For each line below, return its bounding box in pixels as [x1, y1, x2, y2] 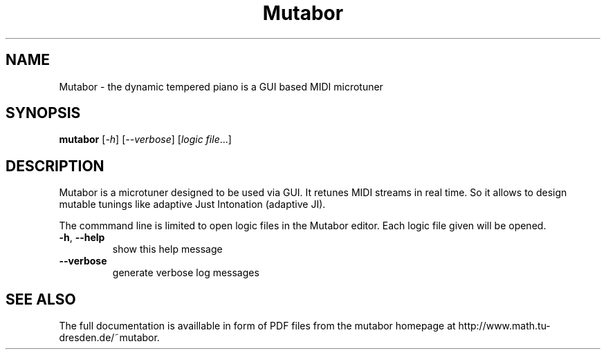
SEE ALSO [6, 290, 76, 308]
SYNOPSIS [6, 104, 81, 122]
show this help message [112, 243, 223, 256]
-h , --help [59, 231, 105, 244]
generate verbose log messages [112, 267, 259, 279]
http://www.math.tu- [458, 320, 551, 332]
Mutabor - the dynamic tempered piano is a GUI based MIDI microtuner [59, 80, 383, 93]
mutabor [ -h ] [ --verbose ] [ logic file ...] [59, 133, 232, 146]
